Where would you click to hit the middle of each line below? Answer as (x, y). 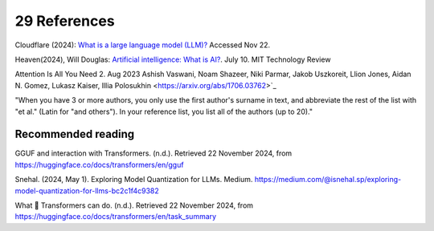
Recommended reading (75, 134)
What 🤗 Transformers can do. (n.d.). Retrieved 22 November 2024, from (134, 205)
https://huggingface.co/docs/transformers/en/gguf (99, 164)
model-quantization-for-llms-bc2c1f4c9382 (87, 190)
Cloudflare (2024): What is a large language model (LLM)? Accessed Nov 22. (143, 45)
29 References (65, 21)
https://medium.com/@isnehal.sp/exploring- (328, 180)
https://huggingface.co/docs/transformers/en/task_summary (116, 217)
